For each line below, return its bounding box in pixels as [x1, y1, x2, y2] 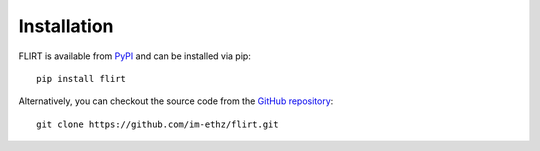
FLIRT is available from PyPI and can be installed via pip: [18, 50, 252, 62]
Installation [18, 15, 114, 37]
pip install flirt [36, 73, 127, 84]
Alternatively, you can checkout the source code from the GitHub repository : [18, 95, 334, 107]
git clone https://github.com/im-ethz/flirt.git [36, 118, 279, 130]
